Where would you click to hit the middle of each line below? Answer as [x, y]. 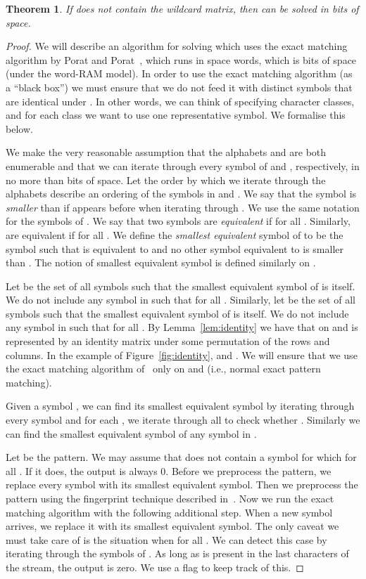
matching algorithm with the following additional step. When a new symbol [169, 512]
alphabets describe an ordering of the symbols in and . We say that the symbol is [181, 194]
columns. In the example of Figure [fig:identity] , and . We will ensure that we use [182, 354]
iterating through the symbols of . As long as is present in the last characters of [177, 553]
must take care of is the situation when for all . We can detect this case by [166, 539]
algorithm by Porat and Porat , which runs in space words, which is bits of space [181, 59]
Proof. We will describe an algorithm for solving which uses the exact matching [177, 46]
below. [19, 128]
